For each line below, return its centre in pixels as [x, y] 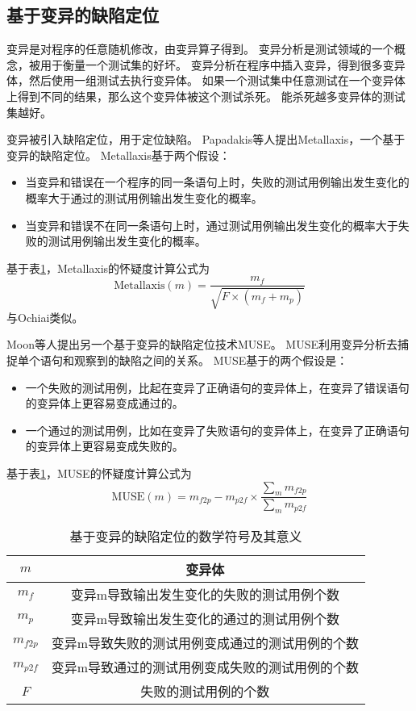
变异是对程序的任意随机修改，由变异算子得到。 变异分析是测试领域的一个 [200, 49]
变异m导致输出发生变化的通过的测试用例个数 [205, 619]
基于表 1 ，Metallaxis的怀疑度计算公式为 [108, 268]
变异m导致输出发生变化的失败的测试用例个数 [205, 595]
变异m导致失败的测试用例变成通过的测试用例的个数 [205, 643]
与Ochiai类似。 [45, 317]
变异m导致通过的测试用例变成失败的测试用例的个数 [205, 667]
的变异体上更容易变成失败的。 [104, 446]
